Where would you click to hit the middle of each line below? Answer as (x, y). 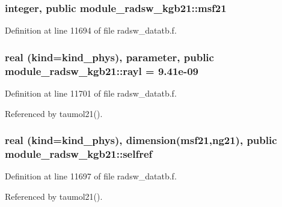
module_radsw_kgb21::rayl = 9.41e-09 (102, 70)
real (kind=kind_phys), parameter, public (109, 57)
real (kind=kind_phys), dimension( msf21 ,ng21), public (141, 140)
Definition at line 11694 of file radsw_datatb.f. (91, 30)
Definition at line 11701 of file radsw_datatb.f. (91, 93)
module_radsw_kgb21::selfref (79, 153)
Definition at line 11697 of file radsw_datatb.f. (91, 176)
